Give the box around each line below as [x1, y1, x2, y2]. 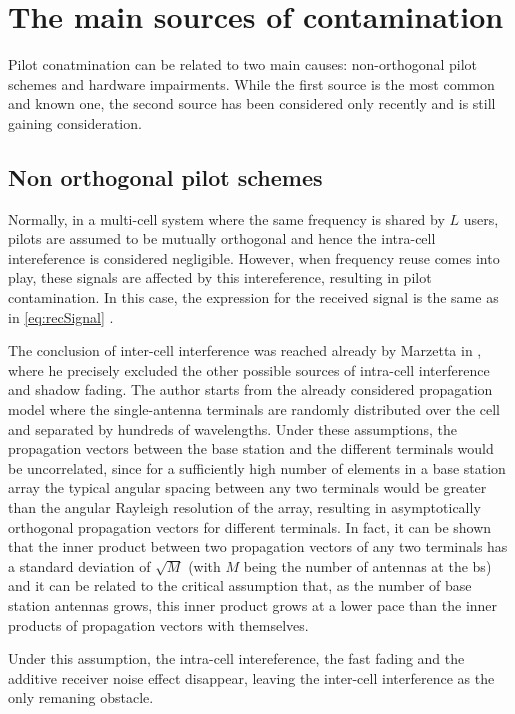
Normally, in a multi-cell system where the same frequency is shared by [8, 208, 445, 229]
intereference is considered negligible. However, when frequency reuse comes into [8, 247, 500, 268]
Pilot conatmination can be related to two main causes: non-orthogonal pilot [8, 54, 478, 75]
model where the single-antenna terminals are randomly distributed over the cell [8, 399, 501, 420]
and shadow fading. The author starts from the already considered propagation [8, 379, 493, 400]
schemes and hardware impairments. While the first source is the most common [8, 73, 495, 94]
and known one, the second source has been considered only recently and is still [8, 93, 496, 114]
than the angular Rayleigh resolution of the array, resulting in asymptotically [8, 497, 481, 518]
